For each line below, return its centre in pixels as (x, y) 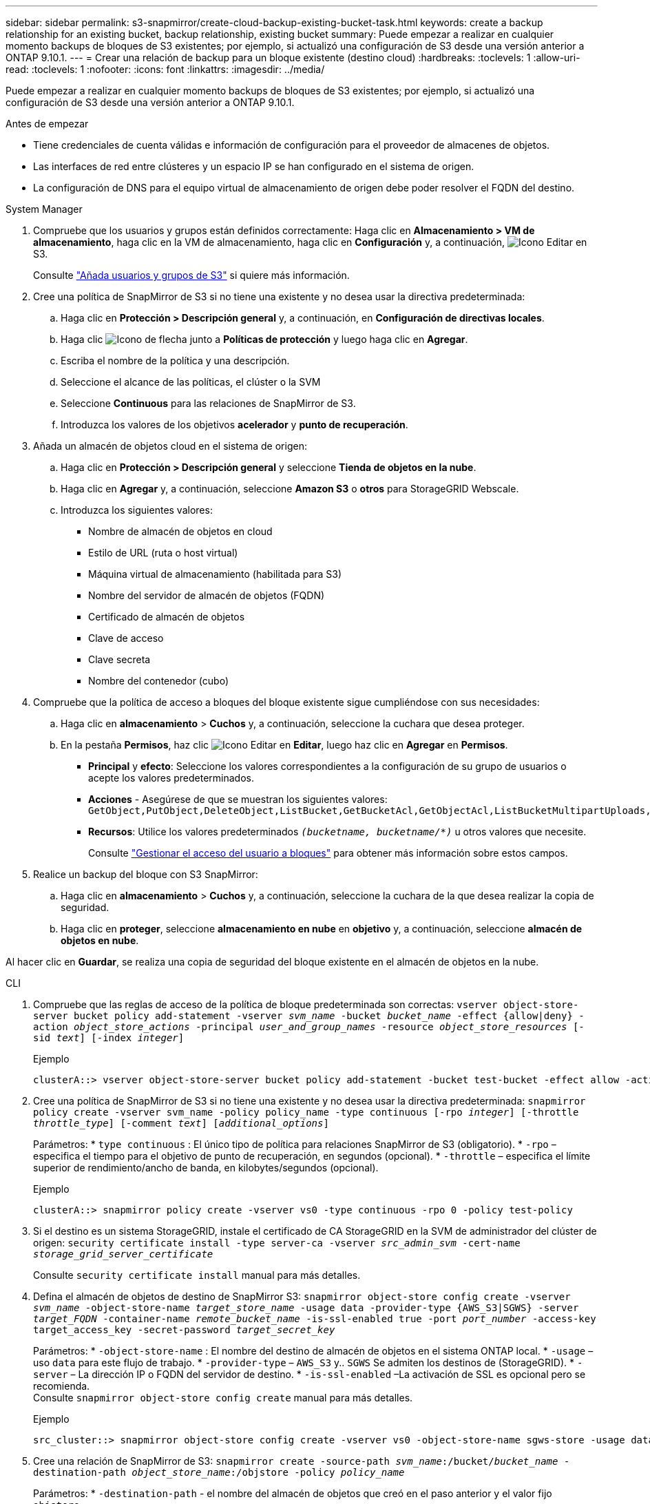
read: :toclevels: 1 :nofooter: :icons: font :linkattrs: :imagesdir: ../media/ (165, 69)
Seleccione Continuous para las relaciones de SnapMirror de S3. (208, 403)
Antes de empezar (47, 124)
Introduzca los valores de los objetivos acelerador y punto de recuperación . (234, 425)
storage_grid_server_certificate (123, 1254)
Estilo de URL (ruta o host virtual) (163, 553)
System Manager (44, 209)
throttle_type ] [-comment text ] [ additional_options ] (181, 1123)
